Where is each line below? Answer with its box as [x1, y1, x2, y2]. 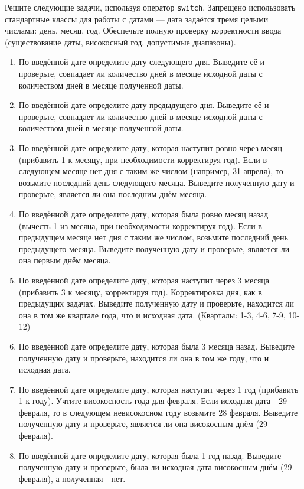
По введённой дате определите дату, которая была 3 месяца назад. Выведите [18, 340, 295, 352]
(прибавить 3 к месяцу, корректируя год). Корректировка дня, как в [18, 285, 262, 298]
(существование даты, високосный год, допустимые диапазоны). [5, 35, 236, 48]
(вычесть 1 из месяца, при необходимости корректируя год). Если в [18, 219, 262, 232]
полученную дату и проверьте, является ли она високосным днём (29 [18, 418, 267, 430]
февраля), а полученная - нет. [18, 472, 126, 484]
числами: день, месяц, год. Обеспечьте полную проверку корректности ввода [5, 24, 282, 37]
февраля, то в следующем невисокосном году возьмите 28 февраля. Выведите [18, 406, 298, 418]
